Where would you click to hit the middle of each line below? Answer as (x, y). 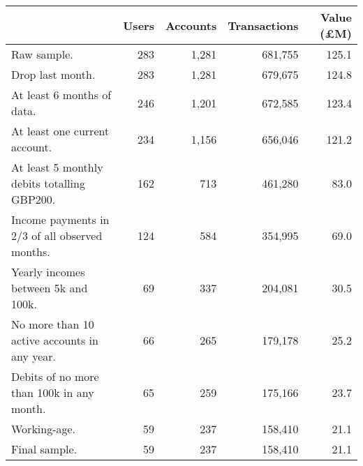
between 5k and (50, 288)
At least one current (60, 131)
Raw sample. (42, 54)
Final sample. (44, 449)
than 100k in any (53, 392)
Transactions (263, 25)
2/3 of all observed (57, 235)
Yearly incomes (48, 272)
